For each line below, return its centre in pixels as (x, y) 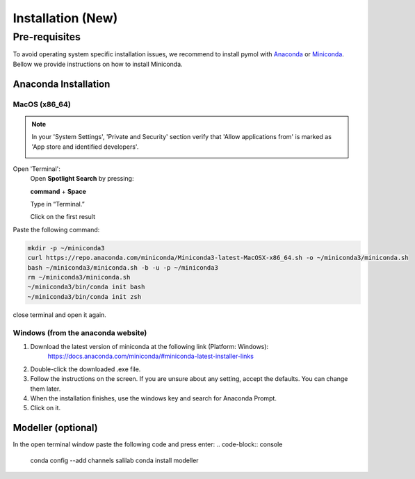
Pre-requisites (47, 37)
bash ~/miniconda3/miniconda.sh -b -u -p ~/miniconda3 (123, 267)
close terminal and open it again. (60, 315)
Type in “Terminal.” (57, 204)
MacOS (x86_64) (42, 104)
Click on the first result (63, 217)
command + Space (58, 191)
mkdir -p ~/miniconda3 (66, 248)
